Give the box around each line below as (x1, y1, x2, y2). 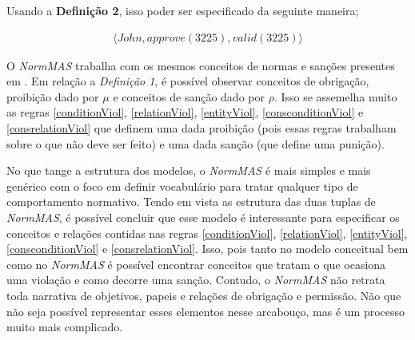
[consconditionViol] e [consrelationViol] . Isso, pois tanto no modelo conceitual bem (6, 240, 409, 257)
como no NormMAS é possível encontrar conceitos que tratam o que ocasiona (6, 255, 386, 272)
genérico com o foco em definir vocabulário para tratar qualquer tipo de (6, 177, 358, 194)
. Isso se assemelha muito (273, 88, 397, 105)
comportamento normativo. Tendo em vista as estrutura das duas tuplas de (6, 193, 376, 210)
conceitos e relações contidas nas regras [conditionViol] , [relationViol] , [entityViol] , (6, 224, 408, 241)
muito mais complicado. (6, 318, 123, 335)
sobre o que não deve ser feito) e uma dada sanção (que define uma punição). (6, 135, 385, 152)
